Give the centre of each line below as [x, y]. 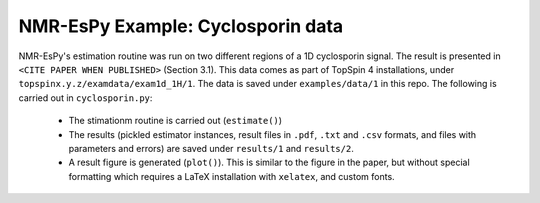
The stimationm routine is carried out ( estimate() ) [175, 121]
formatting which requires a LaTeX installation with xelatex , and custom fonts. [231, 176]
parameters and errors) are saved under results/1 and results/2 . [211, 148]
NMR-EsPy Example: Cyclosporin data [181, 26]
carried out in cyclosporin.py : [85, 97]
